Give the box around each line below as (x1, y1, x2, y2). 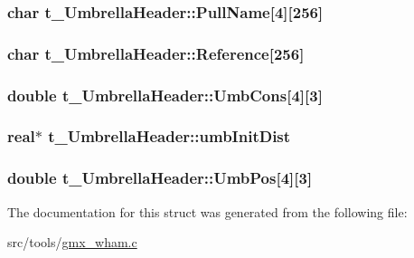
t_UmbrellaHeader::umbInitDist (48, 125, 291, 148)
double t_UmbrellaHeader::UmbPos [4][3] (7, 167, 313, 189)
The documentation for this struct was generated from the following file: (7, 202, 408, 221)
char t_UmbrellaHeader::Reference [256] (7, 42, 305, 64)
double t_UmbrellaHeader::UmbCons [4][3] (7, 83, 323, 106)
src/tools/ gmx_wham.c (7, 233, 137, 252)
